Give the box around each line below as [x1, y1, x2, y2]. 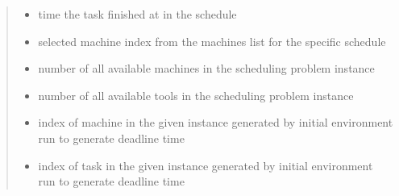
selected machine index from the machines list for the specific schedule [38, 32, 386, 49]
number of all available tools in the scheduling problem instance [38, 86, 354, 103]
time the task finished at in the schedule [38, 6, 237, 22]
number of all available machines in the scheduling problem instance [38, 60, 375, 77]
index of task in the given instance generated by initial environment [38, 156, 373, 173]
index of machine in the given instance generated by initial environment [38, 114, 393, 131]
